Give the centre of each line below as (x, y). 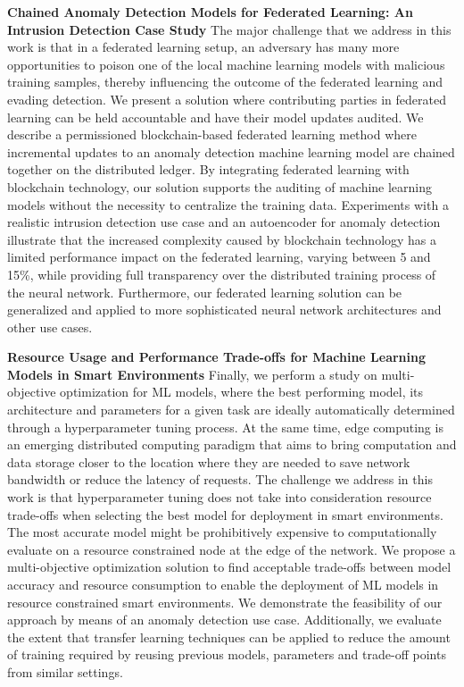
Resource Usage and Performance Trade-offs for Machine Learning (217, 357)
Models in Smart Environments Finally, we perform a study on (192, 374)
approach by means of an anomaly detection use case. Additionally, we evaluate (224, 620)
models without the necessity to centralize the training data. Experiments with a (228, 204)
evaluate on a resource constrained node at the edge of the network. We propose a (232, 549)
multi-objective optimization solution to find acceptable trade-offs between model (229, 567)
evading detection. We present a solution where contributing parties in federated (227, 99)
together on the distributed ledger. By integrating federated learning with (208, 169)
